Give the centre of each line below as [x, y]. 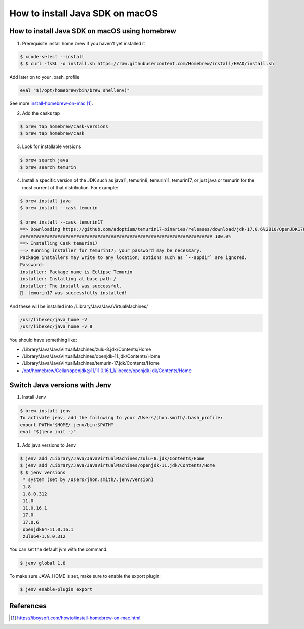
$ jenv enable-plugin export [56, 590]
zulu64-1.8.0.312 [44, 536]
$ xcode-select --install [52, 57]
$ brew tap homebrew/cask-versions [64, 126]
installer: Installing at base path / [68, 279]
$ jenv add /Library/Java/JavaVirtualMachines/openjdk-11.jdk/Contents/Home [118, 466]
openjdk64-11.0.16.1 [48, 529]
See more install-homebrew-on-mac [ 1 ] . [51, 103]
